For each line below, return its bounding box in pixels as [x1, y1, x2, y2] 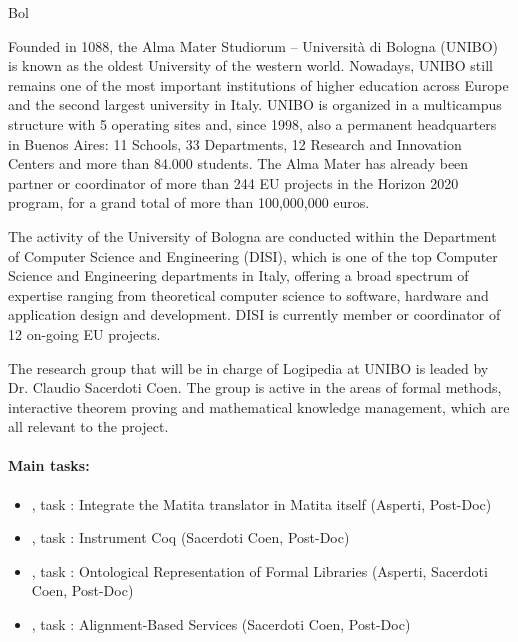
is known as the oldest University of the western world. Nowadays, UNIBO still [8, 55, 493, 76]
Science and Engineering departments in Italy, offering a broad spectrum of [8, 265, 469, 286]
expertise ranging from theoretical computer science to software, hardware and [8, 284, 489, 305]
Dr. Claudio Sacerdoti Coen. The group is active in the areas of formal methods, [8, 377, 502, 398]
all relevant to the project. [8, 416, 169, 437]
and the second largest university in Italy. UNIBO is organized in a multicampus [8, 94, 502, 115]
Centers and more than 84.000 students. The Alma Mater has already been [8, 153, 469, 174]
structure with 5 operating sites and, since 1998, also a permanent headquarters [8, 113, 497, 134]
